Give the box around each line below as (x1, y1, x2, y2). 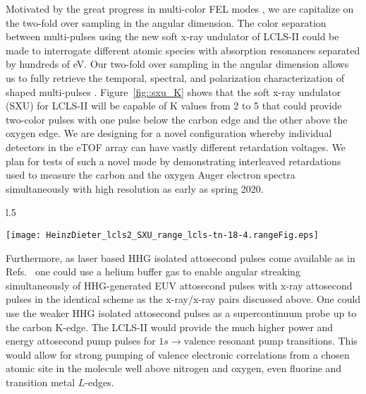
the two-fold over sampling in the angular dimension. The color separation (6, 15, 327, 30)
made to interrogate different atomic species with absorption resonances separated (6, 42, 360, 57)
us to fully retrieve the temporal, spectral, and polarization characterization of (6, 70, 344, 85)
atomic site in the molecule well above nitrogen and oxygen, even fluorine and (6, 361, 342, 376)
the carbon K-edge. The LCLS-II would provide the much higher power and (6, 319, 334, 334)
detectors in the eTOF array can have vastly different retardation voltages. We (6, 139, 346, 154)
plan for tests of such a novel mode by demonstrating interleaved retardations (6, 153, 341, 168)
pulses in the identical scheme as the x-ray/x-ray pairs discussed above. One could (6, 292, 361, 306)
